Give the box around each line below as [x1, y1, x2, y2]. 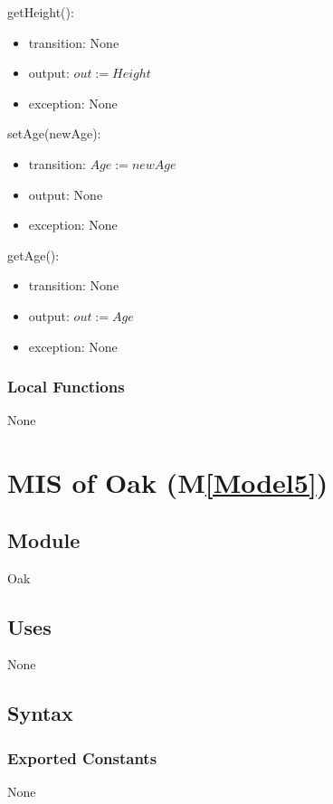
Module [7, 525, 81, 553]
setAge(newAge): [7, 124, 101, 143]
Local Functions [7, 375, 125, 398]
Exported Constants [7, 746, 157, 769]
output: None [28, 184, 103, 203]
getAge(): [7, 245, 60, 264]
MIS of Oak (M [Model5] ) [7, 464, 328, 501]
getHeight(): [7, 3, 74, 21]
